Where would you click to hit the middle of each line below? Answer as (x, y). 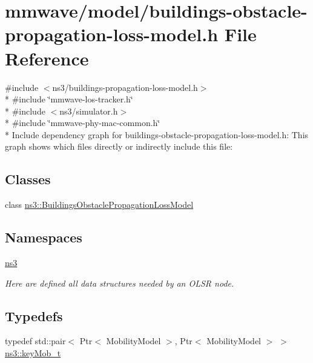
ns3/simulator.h (89, 111)
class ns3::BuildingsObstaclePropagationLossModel (99, 205)
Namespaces (44, 237)
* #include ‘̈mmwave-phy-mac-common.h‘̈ (83, 123)
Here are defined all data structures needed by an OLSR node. (120, 283)
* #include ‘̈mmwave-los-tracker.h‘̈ (69, 99)
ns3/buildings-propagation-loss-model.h (125, 87)
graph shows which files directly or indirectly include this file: (119, 146)
